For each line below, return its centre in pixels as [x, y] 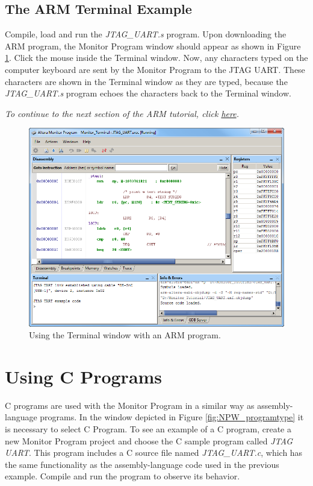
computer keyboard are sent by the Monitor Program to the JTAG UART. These [155, 69]
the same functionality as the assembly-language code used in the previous [142, 464]
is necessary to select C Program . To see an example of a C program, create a [148, 429]
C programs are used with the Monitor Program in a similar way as [130, 405]
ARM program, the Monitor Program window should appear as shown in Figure [153, 46]
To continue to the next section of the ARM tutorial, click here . [122, 113]
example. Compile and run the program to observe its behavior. [122, 476]
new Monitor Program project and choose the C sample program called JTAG [149, 440]
